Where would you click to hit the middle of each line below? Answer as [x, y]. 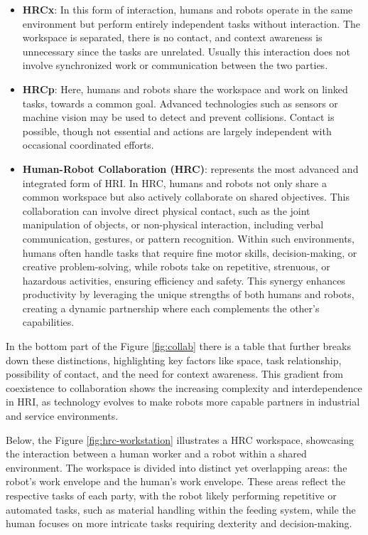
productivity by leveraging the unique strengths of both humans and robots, [188, 294]
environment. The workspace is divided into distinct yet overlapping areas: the [177, 467]
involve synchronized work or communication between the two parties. [175, 65]
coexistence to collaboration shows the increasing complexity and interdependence [184, 387]
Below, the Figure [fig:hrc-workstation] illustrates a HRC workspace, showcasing [180, 439]
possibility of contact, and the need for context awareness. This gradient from [174, 374]
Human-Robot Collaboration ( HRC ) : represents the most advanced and [190, 168]
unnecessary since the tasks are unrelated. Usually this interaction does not [186, 51]
